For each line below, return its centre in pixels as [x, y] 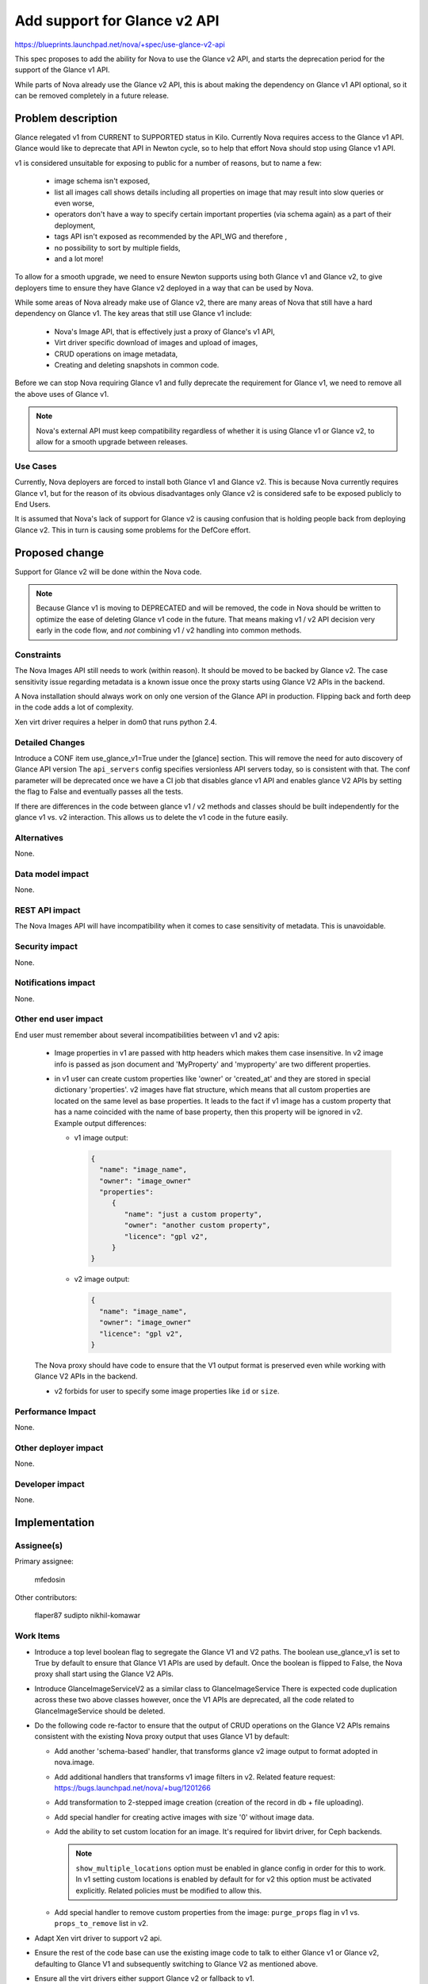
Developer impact [50, 1484]
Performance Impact [55, 1411]
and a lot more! [79, 259]
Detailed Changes [50, 742]
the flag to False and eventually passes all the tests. [99, 792]
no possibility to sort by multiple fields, [118, 248]
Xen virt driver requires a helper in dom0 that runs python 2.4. [116, 721]
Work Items [37, 1636]
